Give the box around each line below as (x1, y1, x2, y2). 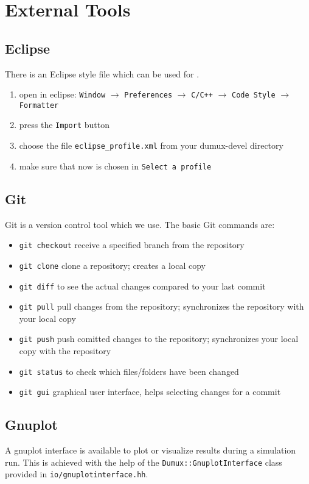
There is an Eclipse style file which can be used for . (5, 67, 200, 80)
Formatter (19, 101, 59, 110)
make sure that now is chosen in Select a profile (19, 159, 212, 172)
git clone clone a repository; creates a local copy (19, 258, 206, 271)
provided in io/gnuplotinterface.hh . (5, 468, 148, 480)
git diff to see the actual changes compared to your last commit (19, 279, 266, 292)
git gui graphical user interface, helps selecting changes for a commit (19, 385, 281, 398)
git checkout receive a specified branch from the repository (19, 238, 245, 251)
